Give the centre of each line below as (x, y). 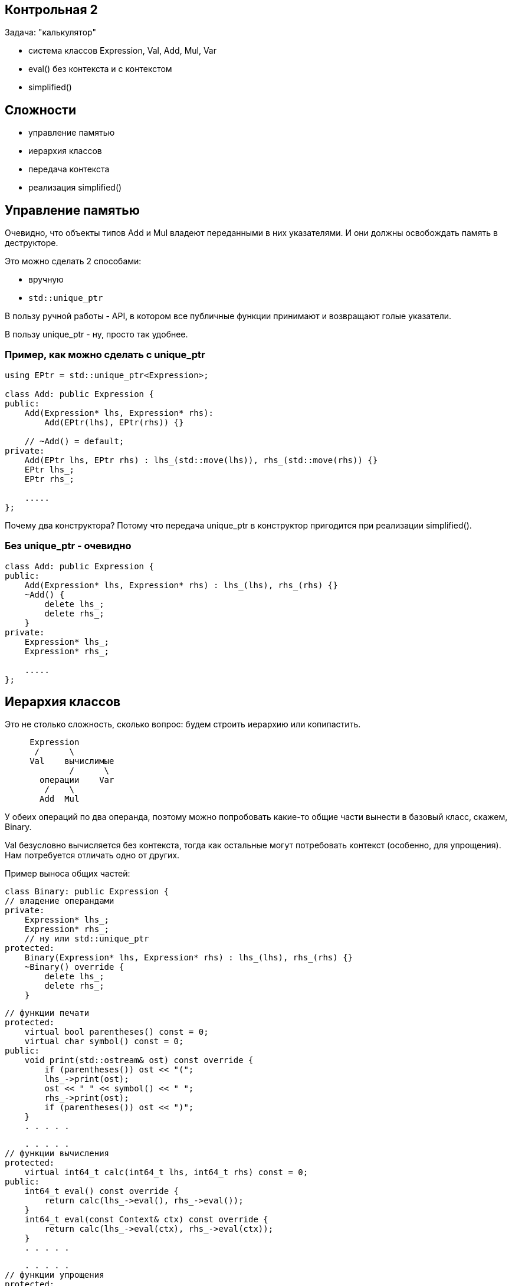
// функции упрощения (55, 1275)
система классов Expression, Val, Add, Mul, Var (122, 51)
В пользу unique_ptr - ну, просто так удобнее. (96, 334)
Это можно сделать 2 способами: (73, 261)
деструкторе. (32, 243)
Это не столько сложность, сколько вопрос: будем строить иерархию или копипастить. (183, 724)
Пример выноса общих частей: (68, 874)
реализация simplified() (75, 188)
